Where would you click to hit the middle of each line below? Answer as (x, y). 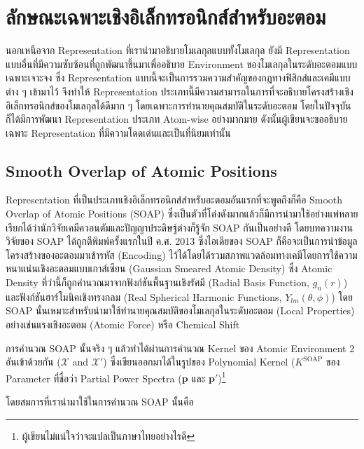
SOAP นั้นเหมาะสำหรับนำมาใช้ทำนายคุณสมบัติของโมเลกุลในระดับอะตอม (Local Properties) (180, 310)
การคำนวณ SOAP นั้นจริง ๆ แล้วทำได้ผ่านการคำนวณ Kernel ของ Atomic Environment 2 (180, 348)
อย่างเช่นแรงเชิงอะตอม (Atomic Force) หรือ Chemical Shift (123, 324)
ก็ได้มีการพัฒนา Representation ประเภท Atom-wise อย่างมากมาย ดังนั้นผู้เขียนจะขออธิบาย (177, 119)
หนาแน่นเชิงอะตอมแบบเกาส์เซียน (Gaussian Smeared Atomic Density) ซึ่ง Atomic (169, 268)
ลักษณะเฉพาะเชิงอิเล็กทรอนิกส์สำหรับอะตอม (166, 16)
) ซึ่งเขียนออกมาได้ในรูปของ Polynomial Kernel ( (199, 362)
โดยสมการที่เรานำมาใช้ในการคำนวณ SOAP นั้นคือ (100, 402)
